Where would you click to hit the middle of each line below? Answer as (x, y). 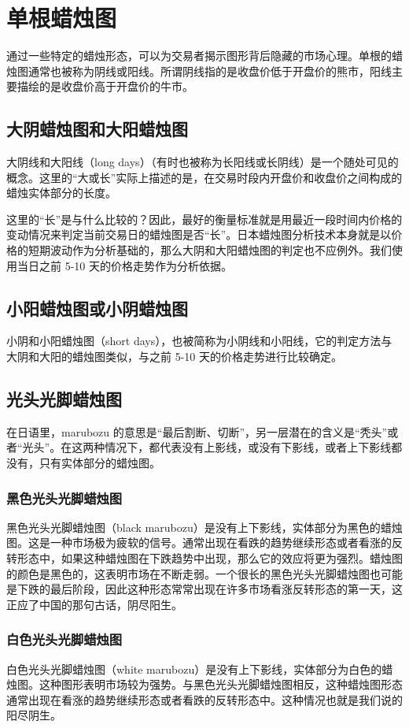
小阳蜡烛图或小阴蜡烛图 (97, 308)
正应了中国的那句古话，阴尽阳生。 (94, 604)
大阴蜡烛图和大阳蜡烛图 (97, 129)
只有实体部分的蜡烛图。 (99, 463)
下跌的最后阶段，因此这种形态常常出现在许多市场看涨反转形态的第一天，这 (210, 589)
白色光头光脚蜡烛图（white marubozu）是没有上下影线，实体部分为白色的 (194, 669)
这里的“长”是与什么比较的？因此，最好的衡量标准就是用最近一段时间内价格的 (204, 219)
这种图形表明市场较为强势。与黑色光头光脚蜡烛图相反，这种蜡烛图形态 (221, 684)
